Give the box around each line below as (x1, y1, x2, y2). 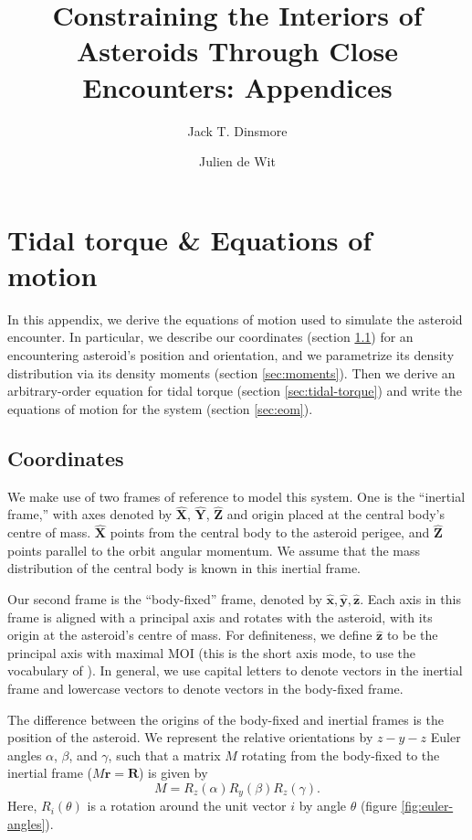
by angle (299, 796, 347, 815)
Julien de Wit (199, 152, 276, 171)
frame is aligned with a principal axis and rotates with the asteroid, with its (7, 607, 433, 626)
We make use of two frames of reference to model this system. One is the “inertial (7, 486, 466, 505)
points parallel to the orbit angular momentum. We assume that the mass (7, 540, 420, 559)
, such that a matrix (108, 745, 221, 764)
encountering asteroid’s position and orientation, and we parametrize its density (7, 346, 455, 364)
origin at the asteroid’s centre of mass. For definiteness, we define (7, 625, 372, 644)
